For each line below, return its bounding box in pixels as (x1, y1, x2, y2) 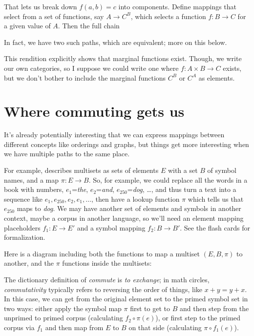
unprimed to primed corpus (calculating (4, 313, 123, 323)
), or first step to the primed (155, 313, 241, 323)
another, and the (4, 258, 54, 268)
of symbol (207, 165, 236, 175)
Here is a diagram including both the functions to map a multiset (4, 248, 200, 258)
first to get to (130, 303, 170, 313)
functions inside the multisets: (62, 258, 152, 268)
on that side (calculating (128, 322, 202, 332)
